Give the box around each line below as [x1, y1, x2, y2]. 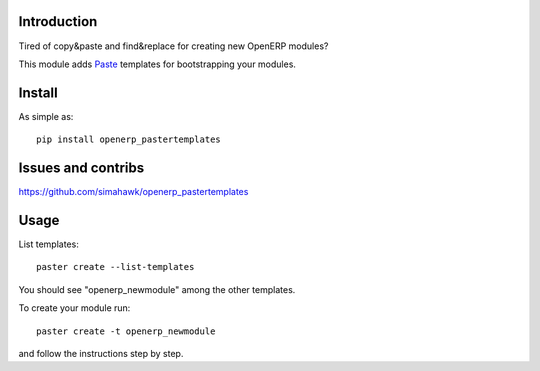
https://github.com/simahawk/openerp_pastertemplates [18, 186, 249, 198]
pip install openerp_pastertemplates [36, 134, 222, 145]
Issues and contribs [18, 160, 145, 177]
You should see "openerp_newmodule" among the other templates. [18, 283, 296, 295]
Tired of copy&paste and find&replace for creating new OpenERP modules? [18, 40, 329, 52]
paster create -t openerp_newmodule [36, 325, 216, 337]
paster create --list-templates [36, 261, 195, 273]
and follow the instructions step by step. [18, 347, 184, 359]
